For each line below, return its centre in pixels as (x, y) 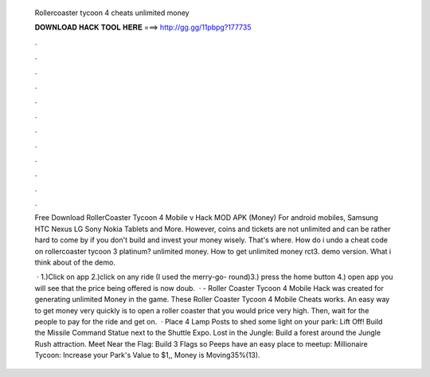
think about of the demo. (75, 262)
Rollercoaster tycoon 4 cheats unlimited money (112, 13)
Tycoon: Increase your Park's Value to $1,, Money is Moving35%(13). (147, 355)
